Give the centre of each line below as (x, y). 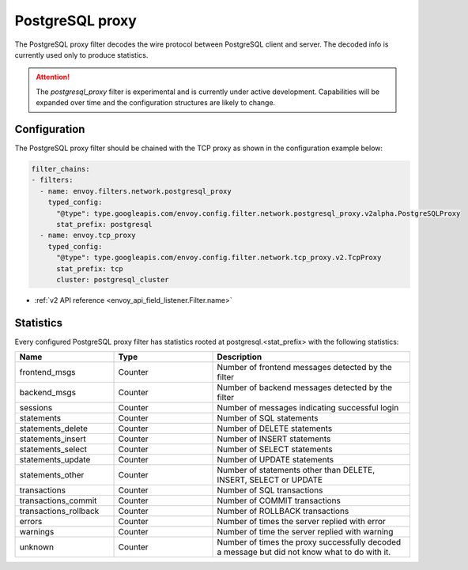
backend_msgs (48, 393)
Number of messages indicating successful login (308, 408)
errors (31, 522)
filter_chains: (60, 169)
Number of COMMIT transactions (279, 500)
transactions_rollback (59, 511)
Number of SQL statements (268, 418)
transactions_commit (58, 500)
